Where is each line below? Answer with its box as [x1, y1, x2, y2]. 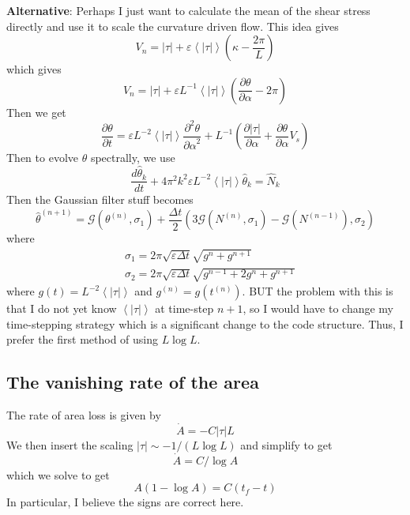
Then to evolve [6, 149, 78, 166]
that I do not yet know [6, 300, 117, 317]
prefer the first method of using [6, 331, 159, 348]
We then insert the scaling [6, 436, 134, 453]
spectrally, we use [90, 149, 175, 166]
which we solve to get [6, 466, 110, 483]
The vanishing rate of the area [6, 370, 259, 394]
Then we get [6, 103, 66, 120]
